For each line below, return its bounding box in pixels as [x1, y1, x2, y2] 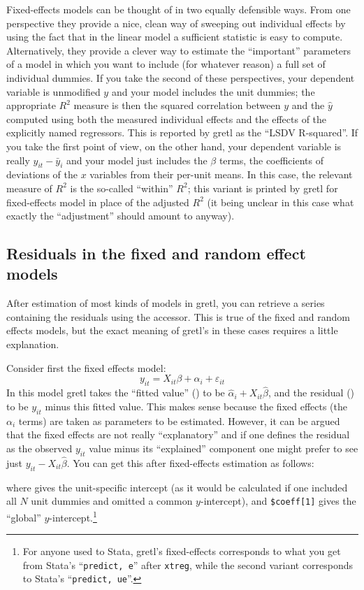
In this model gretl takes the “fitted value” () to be [6, 385, 225, 400]
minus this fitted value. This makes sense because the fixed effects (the [45, 398, 348, 413]
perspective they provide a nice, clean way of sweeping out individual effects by [6, 15, 346, 30]
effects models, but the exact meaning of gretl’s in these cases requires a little [6, 323, 338, 338]
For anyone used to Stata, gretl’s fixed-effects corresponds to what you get [22, 544, 341, 559]
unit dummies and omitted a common [31, 494, 193, 508]
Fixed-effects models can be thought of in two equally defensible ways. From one [6, 2, 351, 16]
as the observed [6, 440, 73, 455]
